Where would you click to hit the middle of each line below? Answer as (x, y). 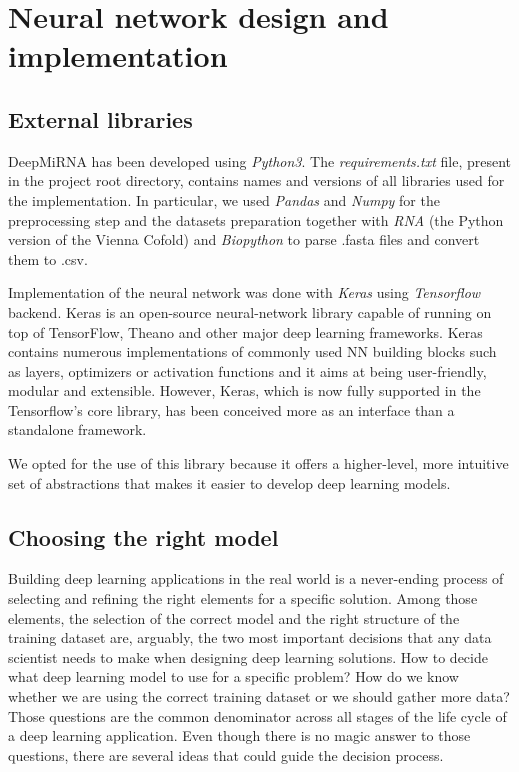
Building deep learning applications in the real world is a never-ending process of (256, 578)
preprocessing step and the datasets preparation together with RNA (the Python (256, 219)
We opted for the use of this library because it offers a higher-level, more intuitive (258, 463)
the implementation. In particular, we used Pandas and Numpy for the (224, 199)
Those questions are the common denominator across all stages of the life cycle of (257, 715)
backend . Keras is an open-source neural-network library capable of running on (250, 311)
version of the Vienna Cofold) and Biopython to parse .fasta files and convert (244, 239)
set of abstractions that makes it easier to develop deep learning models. (229, 482)
